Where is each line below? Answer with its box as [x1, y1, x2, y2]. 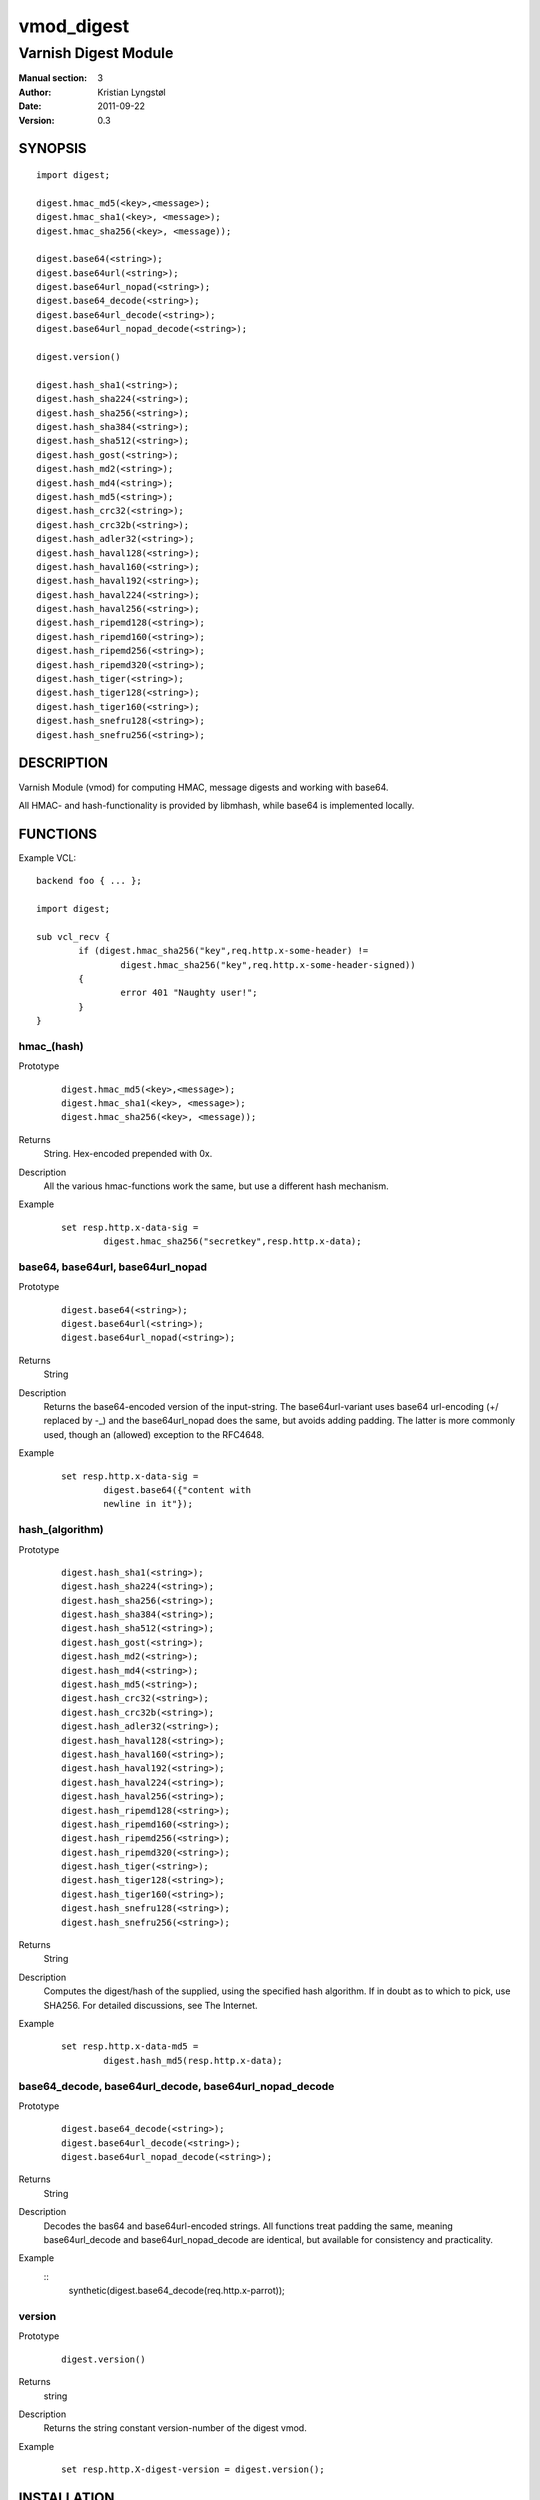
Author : [18, 86, 52, 98]
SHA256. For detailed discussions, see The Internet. [43, 1999, 259, 2011]
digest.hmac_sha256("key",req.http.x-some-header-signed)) [120, 959, 416, 970]
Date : [18, 100, 42, 112]
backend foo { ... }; [36, 875, 142, 887]
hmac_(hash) [18, 1039, 84, 1053]
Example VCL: [18, 851, 77, 864]
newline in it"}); [103, 1498, 194, 1510]
